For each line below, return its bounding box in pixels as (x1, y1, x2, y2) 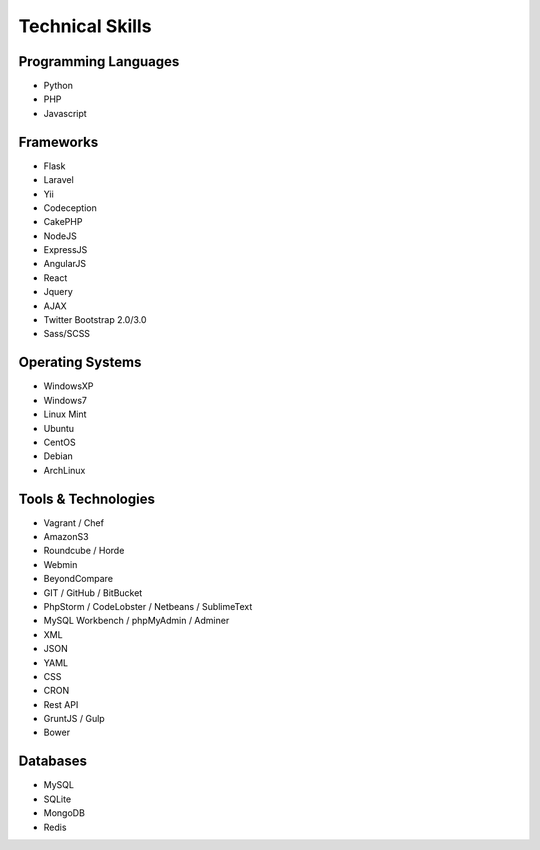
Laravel (43, 174, 74, 186)
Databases (18, 753, 88, 770)
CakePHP (43, 216, 83, 228)
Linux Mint (43, 408, 87, 420)
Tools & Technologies (18, 490, 155, 507)
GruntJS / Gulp (43, 713, 105, 725)
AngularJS (43, 258, 87, 270)
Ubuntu (43, 422, 75, 434)
